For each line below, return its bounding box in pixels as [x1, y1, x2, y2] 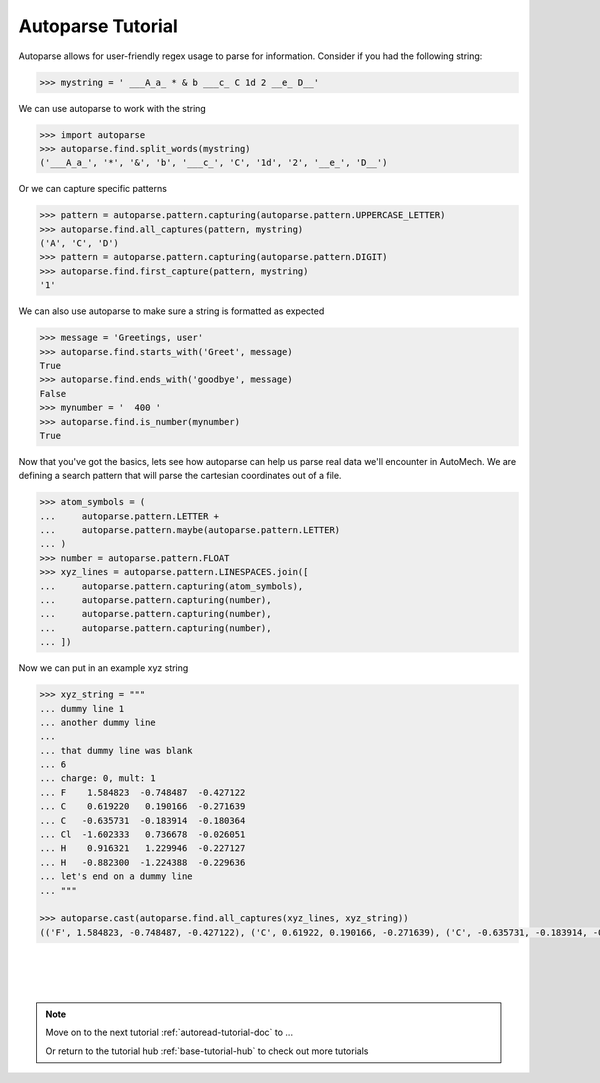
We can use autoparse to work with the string [18, 102, 207, 114]
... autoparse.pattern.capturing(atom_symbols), [39, 580, 304, 592]
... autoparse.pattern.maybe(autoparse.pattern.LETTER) [39, 525, 341, 536]
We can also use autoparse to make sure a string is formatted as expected [18, 305, 325, 317]
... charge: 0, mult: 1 [39, 773, 157, 784]
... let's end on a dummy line [39, 871, 194, 882]
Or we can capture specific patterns [18, 183, 167, 195]
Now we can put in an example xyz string [18, 662, 189, 674]
